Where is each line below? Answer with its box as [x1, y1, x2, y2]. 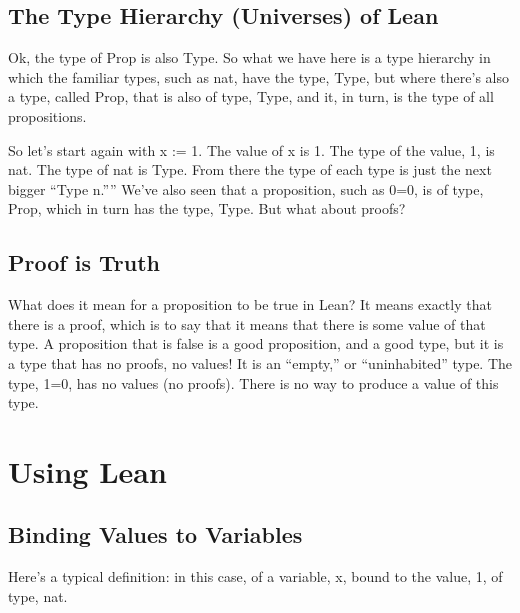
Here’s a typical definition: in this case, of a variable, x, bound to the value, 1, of [8, 566, 503, 587]
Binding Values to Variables [8, 519, 303, 550]
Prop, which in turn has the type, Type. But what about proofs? [8, 198, 406, 219]
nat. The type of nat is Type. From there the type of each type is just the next [8, 159, 492, 180]
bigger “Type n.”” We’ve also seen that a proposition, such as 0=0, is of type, [8, 178, 484, 199]
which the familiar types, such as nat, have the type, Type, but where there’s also [8, 66, 509, 87]
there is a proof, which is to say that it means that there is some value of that [8, 313, 486, 334]
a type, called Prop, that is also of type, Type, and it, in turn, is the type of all [8, 86, 494, 107]
